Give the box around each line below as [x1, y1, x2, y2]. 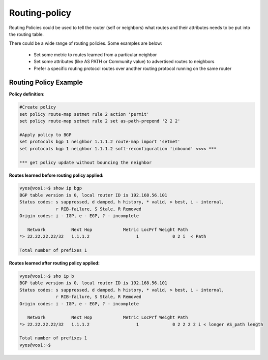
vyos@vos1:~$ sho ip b [19, 273, 74, 279]
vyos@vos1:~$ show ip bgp [19, 185, 82, 191]
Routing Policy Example [9, 78, 83, 87]
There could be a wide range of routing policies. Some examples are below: [9, 40, 162, 46]
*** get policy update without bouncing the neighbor [19, 160, 152, 165]
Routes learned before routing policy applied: [9, 172, 104, 178]
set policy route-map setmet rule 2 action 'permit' [19, 111, 149, 117]
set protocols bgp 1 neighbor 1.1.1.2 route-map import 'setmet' [19, 139, 180, 145]
